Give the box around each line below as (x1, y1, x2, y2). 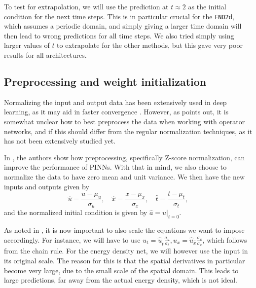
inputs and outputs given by (4, 181, 89, 191)
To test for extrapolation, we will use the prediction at (4, 1, 169, 11)
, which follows (202, 234, 247, 245)
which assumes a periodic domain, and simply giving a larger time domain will (4, 21, 242, 31)
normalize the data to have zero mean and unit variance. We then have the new (4, 171, 245, 181)
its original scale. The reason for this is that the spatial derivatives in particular (4, 255, 245, 265)
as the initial (188, 1, 226, 11)
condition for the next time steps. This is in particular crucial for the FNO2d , (4, 11, 234, 21)
